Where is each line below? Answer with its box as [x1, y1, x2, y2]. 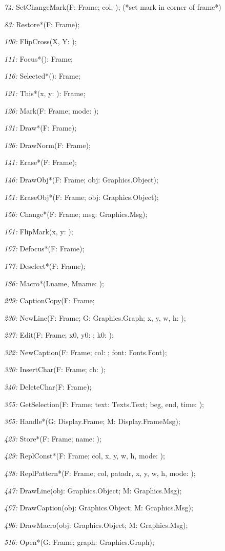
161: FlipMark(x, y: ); [4, 226, 73, 236]
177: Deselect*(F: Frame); [4, 260, 86, 271]
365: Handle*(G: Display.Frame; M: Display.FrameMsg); [4, 416, 180, 427]
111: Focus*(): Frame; [4, 53, 73, 64]
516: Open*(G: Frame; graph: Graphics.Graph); [4, 537, 154, 547]
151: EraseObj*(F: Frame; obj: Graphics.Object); [4, 191, 159, 202]
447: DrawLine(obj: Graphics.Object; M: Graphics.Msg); [4, 485, 182, 495]
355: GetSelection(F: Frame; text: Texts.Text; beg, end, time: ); [4, 398, 204, 409]
